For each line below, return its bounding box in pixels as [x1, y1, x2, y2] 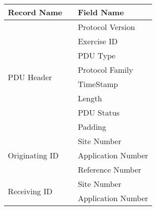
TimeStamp [78, 78, 118, 90]
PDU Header [8, 71, 52, 83]
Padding [78, 121, 106, 132]
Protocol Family [78, 64, 133, 75]
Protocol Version [78, 21, 135, 32]
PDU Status [78, 107, 120, 118]
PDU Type [78, 50, 116, 61]
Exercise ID [78, 35, 118, 47]
